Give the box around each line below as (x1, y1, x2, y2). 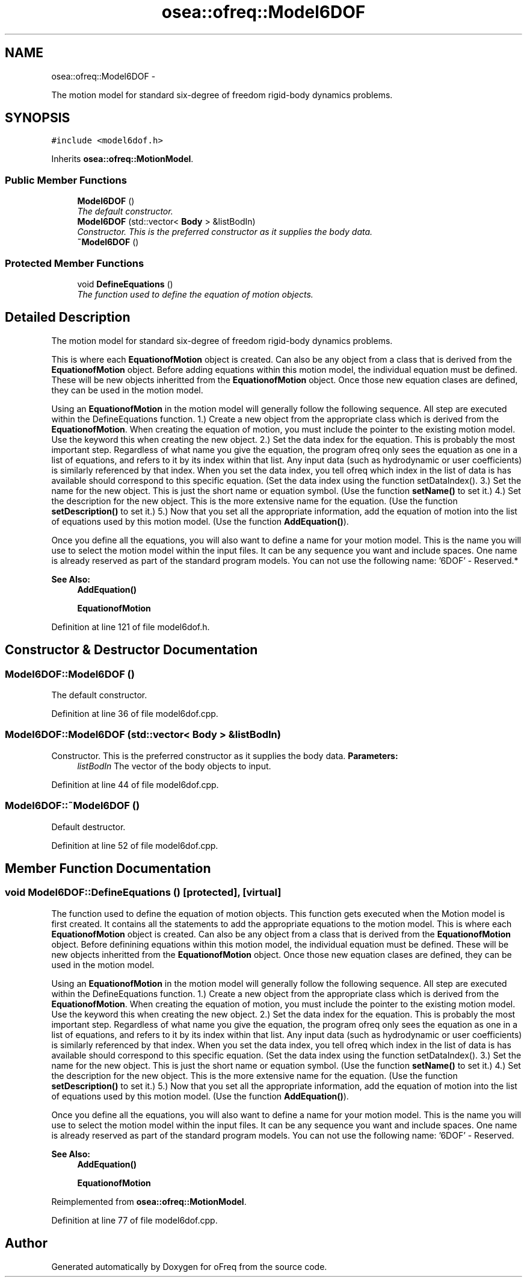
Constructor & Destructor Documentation (5, 642, 258, 658)
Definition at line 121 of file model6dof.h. (51, 621, 210, 632)
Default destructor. (51, 821, 126, 832)
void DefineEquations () (77, 278, 173, 289)
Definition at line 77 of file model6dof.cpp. (51, 1215, 218, 1225)
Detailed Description (5, 310, 131, 325)
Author (5, 1236, 48, 1251)
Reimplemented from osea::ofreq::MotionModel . (51, 1196, 247, 1207)
